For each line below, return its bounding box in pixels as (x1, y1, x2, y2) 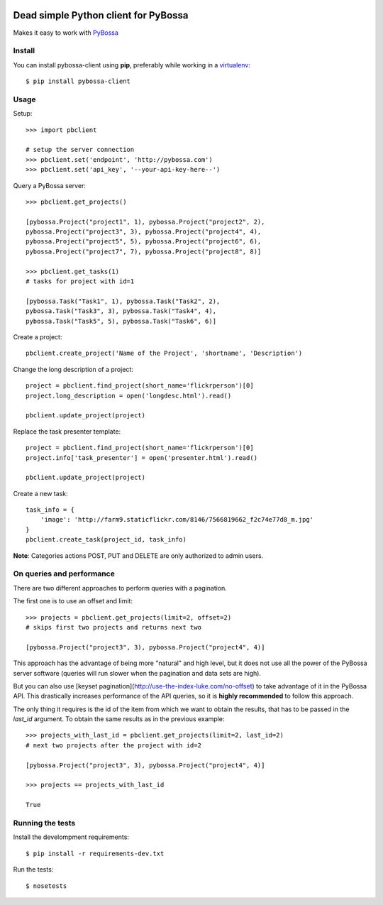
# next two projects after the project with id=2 (26, 741, 202, 749)
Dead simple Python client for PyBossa (13, 9, 189, 21)
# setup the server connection (26, 146, 135, 154)
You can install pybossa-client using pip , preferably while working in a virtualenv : (13, 60, 251, 69)
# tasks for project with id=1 (26, 278, 135, 285)
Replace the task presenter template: (13, 427, 121, 436)
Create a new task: (13, 489, 68, 498)
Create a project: (13, 333, 62, 341)
